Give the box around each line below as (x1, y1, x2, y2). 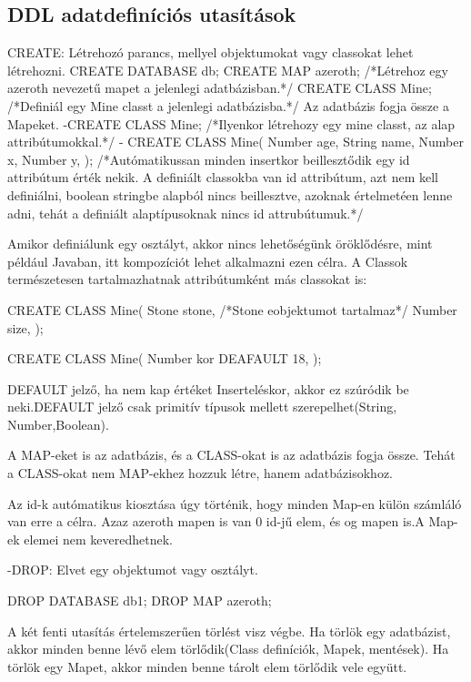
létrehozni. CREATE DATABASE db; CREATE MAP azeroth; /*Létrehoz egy (7, 60, 448, 79)
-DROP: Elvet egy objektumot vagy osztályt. (7, 560, 258, 579)
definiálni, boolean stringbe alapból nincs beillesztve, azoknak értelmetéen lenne (7, 185, 453, 204)
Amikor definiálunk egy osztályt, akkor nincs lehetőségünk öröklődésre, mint (7, 234, 433, 253)
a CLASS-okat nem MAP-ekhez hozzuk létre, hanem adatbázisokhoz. (7, 463, 393, 483)
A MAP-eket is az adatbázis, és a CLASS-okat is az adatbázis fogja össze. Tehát (7, 445, 456, 464)
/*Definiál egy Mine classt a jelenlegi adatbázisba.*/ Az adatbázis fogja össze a (7, 96, 449, 115)
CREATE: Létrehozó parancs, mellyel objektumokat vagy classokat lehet (7, 43, 414, 62)
